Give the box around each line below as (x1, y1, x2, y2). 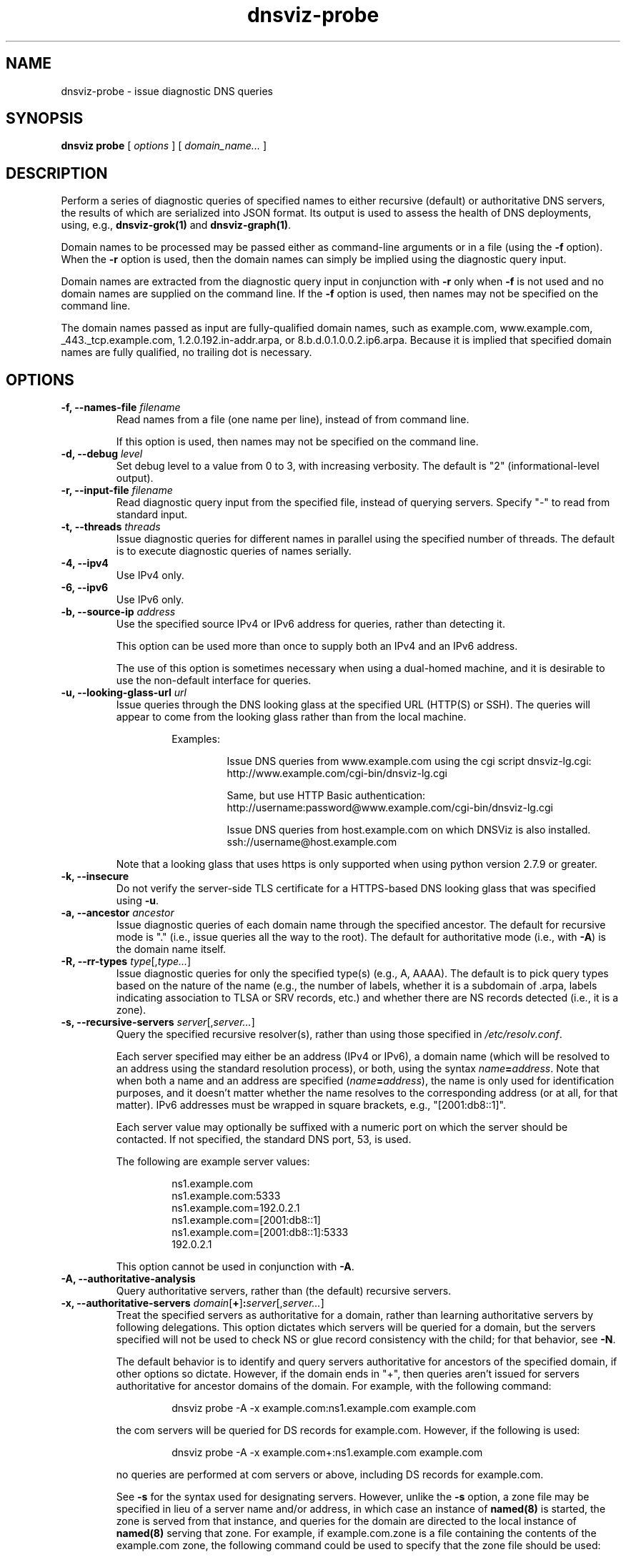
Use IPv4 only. (116, 569, 184, 582)
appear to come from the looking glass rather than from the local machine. (116, 711, 467, 723)
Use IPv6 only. (116, 593, 184, 606)
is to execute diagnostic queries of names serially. (116, 545, 352, 558)
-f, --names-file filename (61, 401, 181, 414)
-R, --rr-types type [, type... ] (61, 955, 192, 968)
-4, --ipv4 (61, 557, 109, 570)
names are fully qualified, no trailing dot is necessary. (61, 346, 312, 359)
